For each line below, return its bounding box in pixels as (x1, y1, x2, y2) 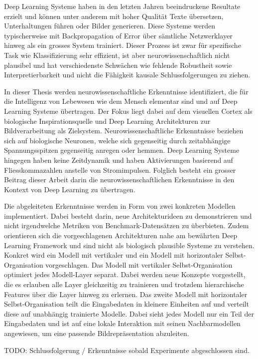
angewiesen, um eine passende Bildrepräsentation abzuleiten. (4, 328, 189, 338)
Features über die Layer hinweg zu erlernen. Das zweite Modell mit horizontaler (4, 289, 248, 299)
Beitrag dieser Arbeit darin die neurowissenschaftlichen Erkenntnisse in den (4, 174, 235, 185)
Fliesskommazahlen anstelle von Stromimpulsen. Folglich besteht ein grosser (4, 164, 236, 175)
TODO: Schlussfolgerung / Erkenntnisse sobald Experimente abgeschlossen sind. (4, 345, 250, 355)
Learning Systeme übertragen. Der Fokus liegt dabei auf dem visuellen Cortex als (4, 105, 253, 116)
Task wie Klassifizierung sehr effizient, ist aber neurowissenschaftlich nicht (4, 49, 230, 60)
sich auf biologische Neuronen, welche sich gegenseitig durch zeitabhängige (4, 135, 231, 145)
